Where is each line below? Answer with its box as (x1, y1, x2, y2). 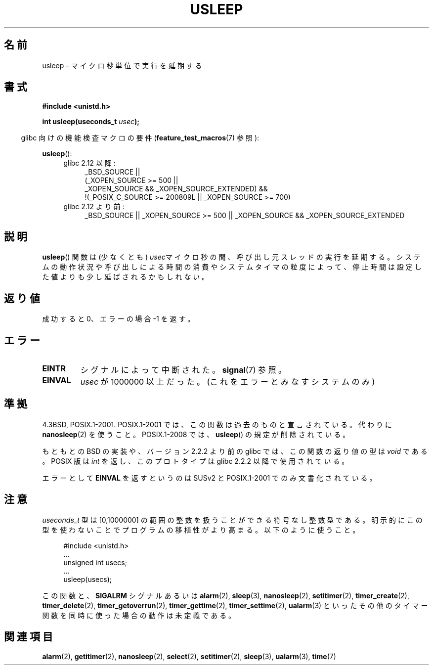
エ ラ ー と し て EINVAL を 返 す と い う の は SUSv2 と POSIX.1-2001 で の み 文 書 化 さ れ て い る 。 (42, 473, 377, 482)
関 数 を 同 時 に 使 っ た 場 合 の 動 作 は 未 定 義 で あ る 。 (42, 611, 236, 620)
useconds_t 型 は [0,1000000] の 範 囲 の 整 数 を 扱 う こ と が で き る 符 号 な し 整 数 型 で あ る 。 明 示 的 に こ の (42, 515, 423, 524)
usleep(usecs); (63, 575, 112, 583)
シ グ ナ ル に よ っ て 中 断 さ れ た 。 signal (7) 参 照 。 (80, 364, 287, 375)
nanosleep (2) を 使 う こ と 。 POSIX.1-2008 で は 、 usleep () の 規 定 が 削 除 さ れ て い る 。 (42, 430, 350, 439)
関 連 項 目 (4, 630, 53, 643)
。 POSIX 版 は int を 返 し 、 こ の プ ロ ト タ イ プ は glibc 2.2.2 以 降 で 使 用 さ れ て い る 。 (42, 456, 349, 465)
